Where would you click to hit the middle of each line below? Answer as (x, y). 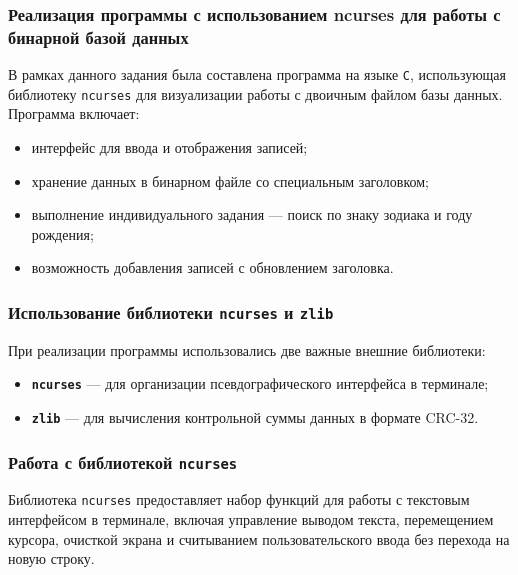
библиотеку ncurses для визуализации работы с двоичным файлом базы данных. (255, 93)
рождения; (62, 233)
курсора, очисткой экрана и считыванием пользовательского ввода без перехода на (259, 538)
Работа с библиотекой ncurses (123, 461)
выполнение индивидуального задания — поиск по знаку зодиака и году (252, 214)
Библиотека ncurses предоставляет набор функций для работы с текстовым (239, 499)
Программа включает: (74, 113)
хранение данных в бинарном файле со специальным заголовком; (230, 180)
